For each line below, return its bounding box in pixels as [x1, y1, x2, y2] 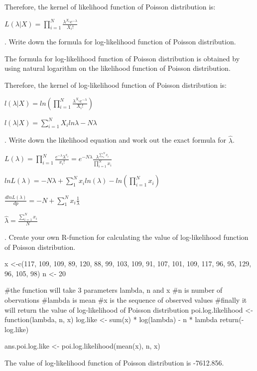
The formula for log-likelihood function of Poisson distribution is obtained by [4, 53, 240, 63]
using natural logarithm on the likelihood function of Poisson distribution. [4, 63, 231, 73]
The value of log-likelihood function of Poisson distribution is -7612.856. [4, 358, 224, 368]
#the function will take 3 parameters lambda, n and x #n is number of [4, 285, 223, 295]
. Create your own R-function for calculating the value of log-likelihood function [4, 232, 249, 242]
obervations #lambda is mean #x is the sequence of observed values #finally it [4, 295, 247, 305]
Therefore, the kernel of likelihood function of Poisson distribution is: [4, 1, 216, 11]
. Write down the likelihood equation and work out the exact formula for [4, 135, 227, 145]
